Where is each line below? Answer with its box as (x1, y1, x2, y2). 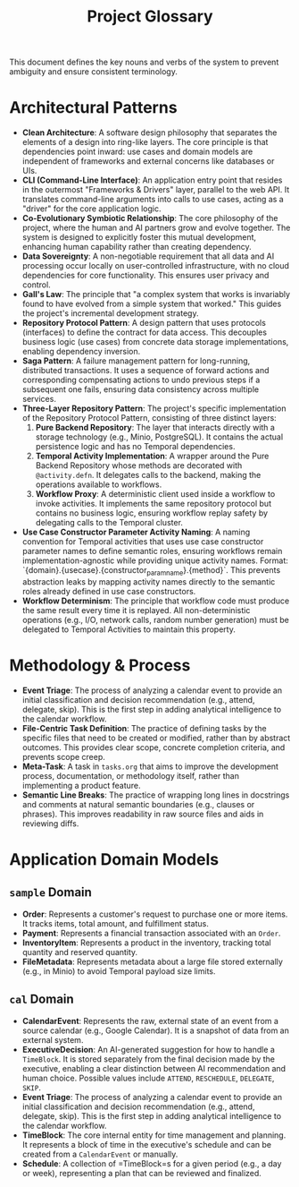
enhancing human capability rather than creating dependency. (21, 242, 252, 252)
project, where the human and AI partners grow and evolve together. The (21, 222, 291, 234)
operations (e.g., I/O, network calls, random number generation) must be (21, 614, 290, 625)
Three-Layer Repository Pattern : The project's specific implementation (21, 403, 287, 414)
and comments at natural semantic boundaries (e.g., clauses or (21, 798, 255, 809)
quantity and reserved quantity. (21, 946, 138, 957)
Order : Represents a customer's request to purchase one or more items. (21, 909, 288, 919)
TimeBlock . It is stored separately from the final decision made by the (21, 1054, 275, 1064)
